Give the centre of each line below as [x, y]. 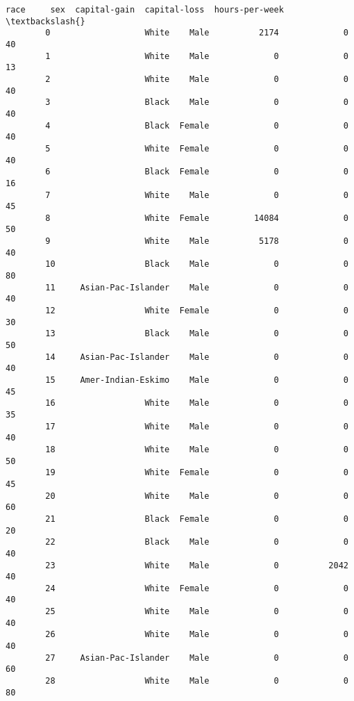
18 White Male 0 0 [197, 449]
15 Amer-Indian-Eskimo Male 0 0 [197, 380]
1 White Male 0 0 [197, 56]
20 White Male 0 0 [197, 496]
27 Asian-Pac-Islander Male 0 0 [197, 658]
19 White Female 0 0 [197, 473]
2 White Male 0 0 [197, 79]
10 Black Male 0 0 [197, 264]
